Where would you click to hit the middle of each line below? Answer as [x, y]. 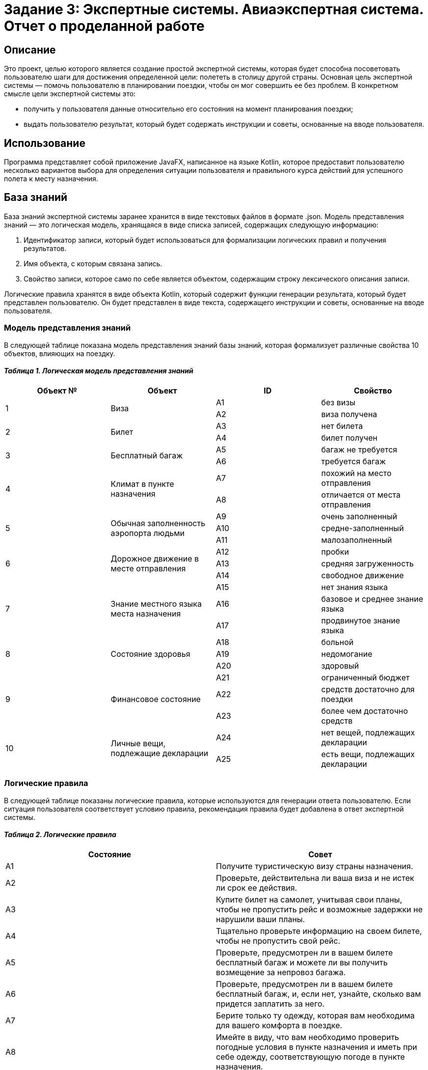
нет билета [342, 426]
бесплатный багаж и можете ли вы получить [302, 962]
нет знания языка [354, 587]
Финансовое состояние [156, 699]
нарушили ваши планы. [261, 919]
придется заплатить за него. [270, 1003]
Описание [30, 50]
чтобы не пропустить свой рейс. [278, 941]
